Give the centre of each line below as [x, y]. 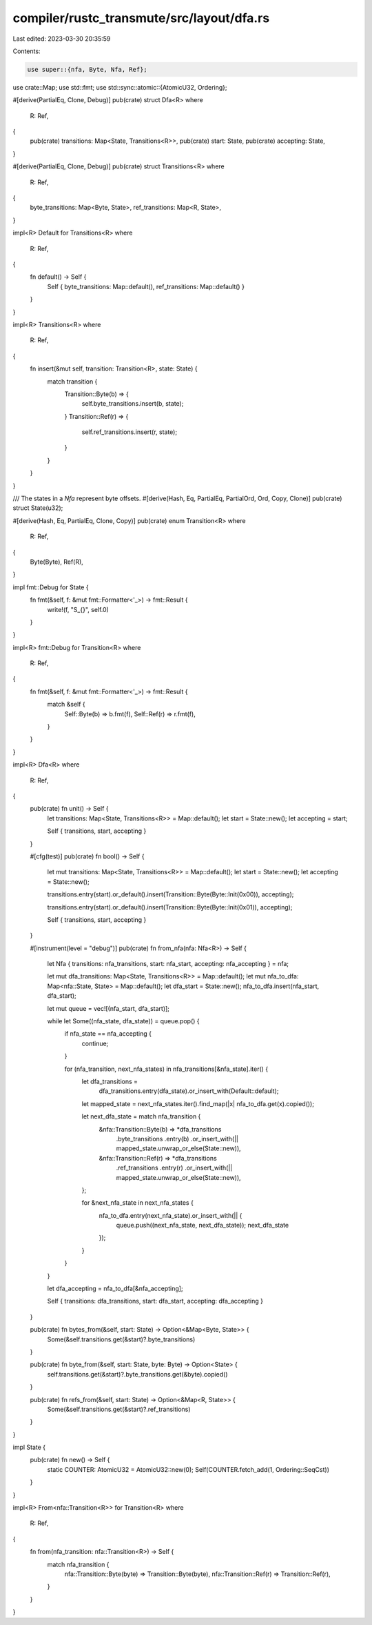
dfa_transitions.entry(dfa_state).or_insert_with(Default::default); [189, 1091]
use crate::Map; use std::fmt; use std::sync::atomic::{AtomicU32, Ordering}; [120, 87]
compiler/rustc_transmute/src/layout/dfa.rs [141, 18]
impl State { [29, 1447]
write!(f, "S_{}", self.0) [78, 609]
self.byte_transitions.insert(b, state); [133, 404]
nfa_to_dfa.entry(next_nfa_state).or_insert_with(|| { [170, 1215]
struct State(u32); [38, 508]
